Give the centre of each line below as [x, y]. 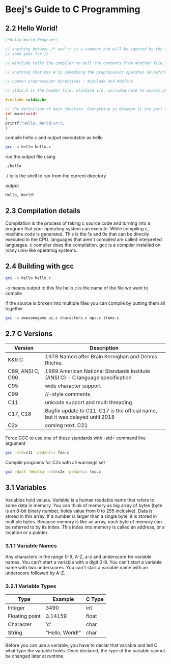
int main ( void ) [21, 114]
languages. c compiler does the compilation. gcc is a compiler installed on [83, 245]
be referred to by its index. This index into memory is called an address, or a [85, 527]
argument [16, 443]
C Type [95, 599]
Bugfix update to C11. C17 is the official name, [101, 411]
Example [63, 599]
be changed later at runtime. [35, 656]
